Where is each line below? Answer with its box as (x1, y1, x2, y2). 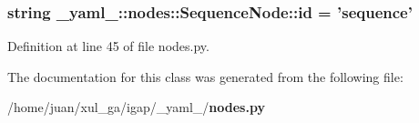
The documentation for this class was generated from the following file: (7, 67, 404, 86)
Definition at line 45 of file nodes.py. (7, 36, 209, 56)
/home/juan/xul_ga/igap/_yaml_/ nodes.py (7, 97, 265, 117)
